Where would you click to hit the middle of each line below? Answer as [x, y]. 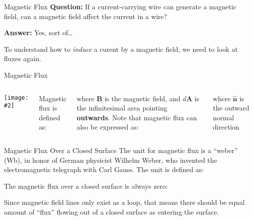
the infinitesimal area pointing [122, 108]
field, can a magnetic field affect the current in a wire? [86, 16]
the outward [231, 108]
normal [224, 117]
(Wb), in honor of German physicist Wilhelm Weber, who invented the [111, 160]
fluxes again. [23, 58]
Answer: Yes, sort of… [38, 33]
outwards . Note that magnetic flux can [137, 117]
